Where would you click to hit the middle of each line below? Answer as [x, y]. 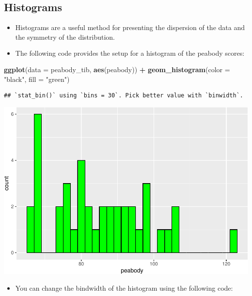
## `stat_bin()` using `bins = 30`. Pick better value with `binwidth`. [124, 96]
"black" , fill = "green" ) [37, 79]
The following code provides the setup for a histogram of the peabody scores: [130, 53]
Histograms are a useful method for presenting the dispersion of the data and [130, 27]
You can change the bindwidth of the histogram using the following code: [124, 288]
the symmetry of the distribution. [65, 37]
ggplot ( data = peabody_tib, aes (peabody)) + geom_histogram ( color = [117, 69]
